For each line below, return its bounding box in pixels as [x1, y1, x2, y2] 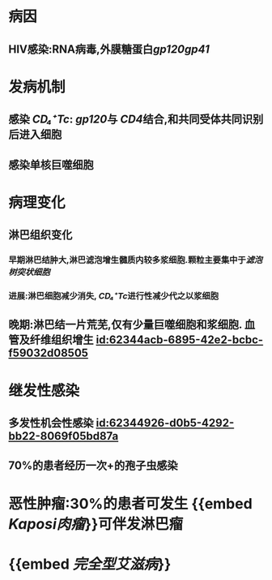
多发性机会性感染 [8, 415, 94, 430]
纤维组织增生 [29, 333, 94, 347]
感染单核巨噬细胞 [8, 157, 94, 171]
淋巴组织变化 [8, 228, 73, 242]
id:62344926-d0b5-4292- [96, 415, 235, 430]
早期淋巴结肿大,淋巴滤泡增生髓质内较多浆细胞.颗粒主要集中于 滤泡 [8, 255, 263, 266]
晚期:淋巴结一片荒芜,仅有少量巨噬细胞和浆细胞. [8, 318, 243, 332]
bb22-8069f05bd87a [8, 429, 119, 443]
